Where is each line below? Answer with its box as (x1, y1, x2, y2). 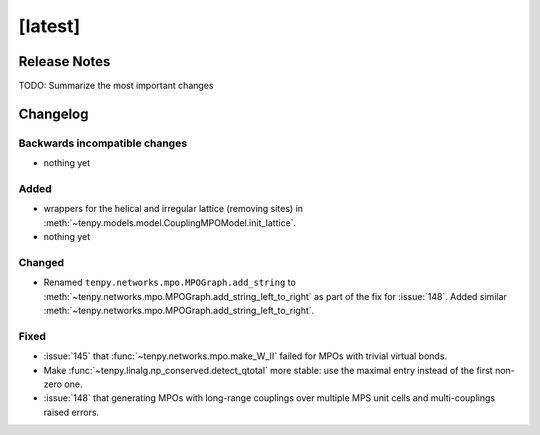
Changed (18, 255, 65, 269)
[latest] (18, 15, 81, 37)
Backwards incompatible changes (18, 136, 188, 150)
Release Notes (18, 53, 111, 70)
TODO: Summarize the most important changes (18, 80, 214, 92)
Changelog (18, 105, 89, 122)
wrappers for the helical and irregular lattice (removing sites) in (43, 203, 304, 215)
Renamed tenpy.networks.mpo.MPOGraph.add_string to (43, 276, 297, 289)
